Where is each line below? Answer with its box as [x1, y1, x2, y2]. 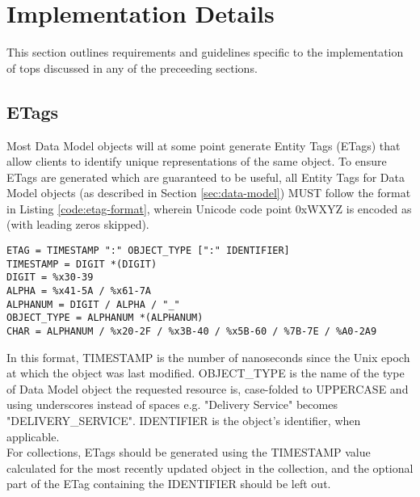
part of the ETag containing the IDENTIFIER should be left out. [6, 475, 331, 492]
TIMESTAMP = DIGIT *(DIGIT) [6, 258, 157, 270]
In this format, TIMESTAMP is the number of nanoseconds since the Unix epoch [6, 348, 410, 365]
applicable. [6, 428, 60, 444]
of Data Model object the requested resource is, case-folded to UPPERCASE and [6, 380, 409, 397]
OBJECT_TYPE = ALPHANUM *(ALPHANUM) [6, 312, 204, 324]
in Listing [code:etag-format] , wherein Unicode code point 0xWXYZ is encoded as [6, 200, 412, 217]
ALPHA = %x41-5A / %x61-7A [6, 285, 151, 297]
